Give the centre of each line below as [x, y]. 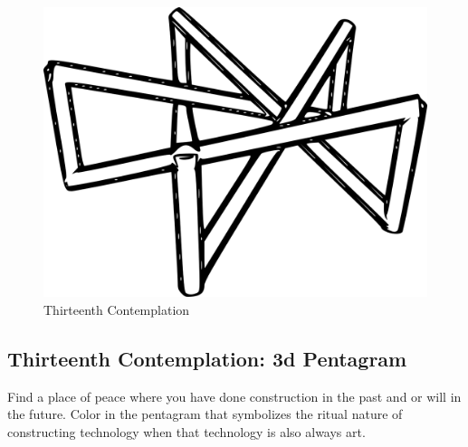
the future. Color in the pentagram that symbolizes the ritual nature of [205, 414]
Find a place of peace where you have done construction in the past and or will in [234, 396]
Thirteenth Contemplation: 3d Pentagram [207, 359]
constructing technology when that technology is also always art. [186, 432]
